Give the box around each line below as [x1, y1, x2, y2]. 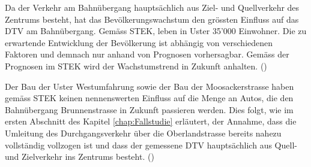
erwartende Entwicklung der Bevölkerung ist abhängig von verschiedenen [5, 36, 273, 48]
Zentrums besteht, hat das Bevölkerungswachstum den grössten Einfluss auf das [5, 13, 299, 25]
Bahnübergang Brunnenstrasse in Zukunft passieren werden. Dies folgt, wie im [5, 103, 294, 116]
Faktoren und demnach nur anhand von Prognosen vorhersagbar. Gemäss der [5, 48, 289, 60]
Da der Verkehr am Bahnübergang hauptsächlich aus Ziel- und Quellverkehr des [5, 1, 300, 13]
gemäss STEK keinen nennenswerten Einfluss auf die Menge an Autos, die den [5, 92, 294, 104]
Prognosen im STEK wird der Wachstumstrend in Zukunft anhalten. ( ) [5, 59, 267, 72]
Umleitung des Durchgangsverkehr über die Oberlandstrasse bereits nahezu [5, 126, 282, 139]
